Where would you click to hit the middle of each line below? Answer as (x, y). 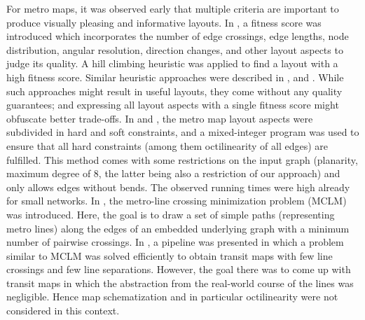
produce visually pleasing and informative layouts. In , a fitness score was (164, 22)
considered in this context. (63, 311)
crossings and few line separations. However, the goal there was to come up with (179, 269)
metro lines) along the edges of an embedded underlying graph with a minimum (178, 228)
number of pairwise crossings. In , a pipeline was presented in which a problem (175, 242)
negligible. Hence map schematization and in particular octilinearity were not (172, 297)
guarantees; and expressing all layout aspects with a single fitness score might (173, 105)
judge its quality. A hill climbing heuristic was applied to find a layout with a (172, 63)
